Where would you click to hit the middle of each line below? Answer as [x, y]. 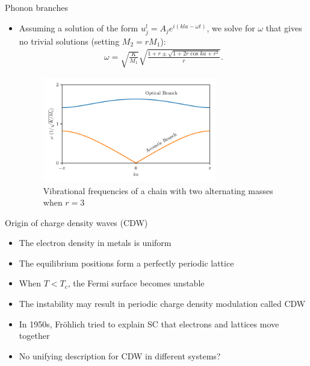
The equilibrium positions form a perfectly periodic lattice [126, 263]
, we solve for [231, 27]
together [34, 336]
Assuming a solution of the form [79, 27]
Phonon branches [36, 7]
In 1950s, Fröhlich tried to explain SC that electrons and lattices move [149, 323]
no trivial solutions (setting [69, 41]
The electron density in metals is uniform [95, 243]
